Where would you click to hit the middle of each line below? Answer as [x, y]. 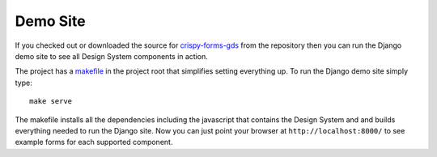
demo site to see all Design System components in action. [111, 56]
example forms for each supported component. [94, 142]
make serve [51, 102]
